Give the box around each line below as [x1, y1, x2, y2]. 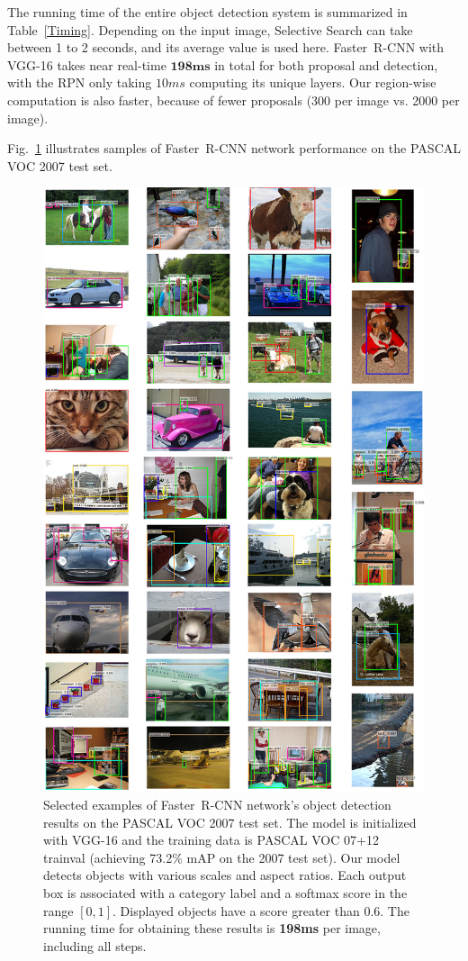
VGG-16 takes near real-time [7, 55, 166, 74]
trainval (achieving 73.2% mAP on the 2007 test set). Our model [43, 848, 400, 866]
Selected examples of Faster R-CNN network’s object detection [43, 794, 391, 813]
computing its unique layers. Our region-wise [189, 73, 436, 92]
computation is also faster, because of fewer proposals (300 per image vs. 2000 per [7, 90, 460, 109]
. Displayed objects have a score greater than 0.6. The [112, 901, 409, 920]
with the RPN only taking [7, 73, 152, 92]
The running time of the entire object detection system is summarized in [7, 3, 408, 21]
